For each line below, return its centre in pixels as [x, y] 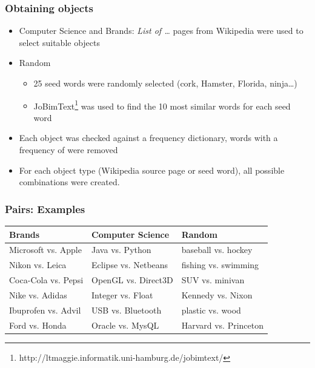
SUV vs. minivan [213, 280]
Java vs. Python [121, 250]
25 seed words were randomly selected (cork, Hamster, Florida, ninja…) [165, 83]
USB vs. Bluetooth [127, 310]
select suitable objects [60, 42]
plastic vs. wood [211, 310]
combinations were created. [69, 182]
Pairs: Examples [45, 209]
